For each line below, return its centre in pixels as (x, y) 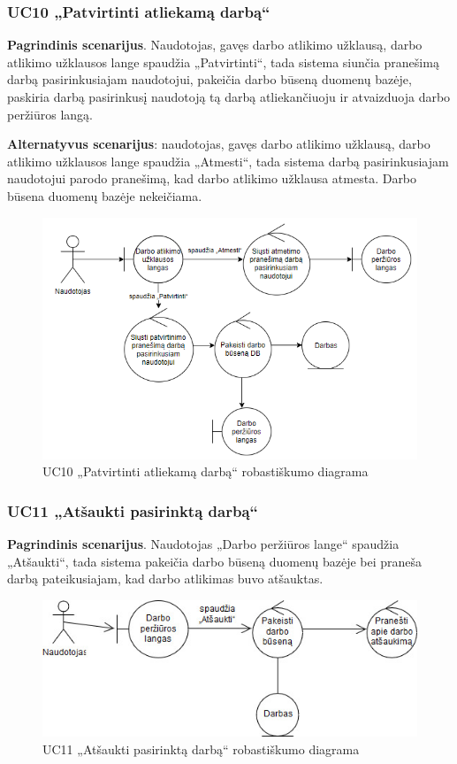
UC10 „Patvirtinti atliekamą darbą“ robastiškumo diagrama (206, 471)
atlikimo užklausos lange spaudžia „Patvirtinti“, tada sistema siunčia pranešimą (223, 62)
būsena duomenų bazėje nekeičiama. (105, 195)
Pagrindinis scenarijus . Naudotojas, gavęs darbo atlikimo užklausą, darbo (215, 45)
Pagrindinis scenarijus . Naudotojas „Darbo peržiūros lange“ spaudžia (203, 544)
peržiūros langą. (50, 114)
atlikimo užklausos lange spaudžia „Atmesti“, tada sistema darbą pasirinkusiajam (228, 161)
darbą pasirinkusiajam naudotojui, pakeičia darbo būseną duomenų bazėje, (209, 79)
